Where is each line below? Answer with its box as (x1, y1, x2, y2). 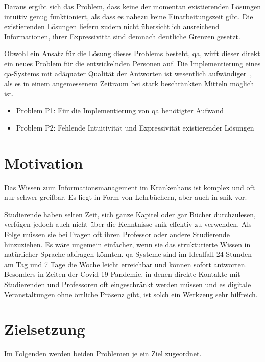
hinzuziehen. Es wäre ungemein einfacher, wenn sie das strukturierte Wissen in (4, 239, 251, 249)
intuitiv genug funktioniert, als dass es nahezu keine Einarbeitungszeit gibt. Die (4, 11, 253, 21)
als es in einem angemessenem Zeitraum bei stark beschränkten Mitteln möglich (4, 78, 254, 89)
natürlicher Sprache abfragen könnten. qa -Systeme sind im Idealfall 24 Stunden (4, 249, 252, 260)
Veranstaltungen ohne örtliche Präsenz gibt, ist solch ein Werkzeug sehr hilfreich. (4, 289, 258, 299)
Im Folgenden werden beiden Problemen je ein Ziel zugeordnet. (4, 348, 202, 359)
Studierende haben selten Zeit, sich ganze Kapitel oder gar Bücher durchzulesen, (4, 209, 256, 219)
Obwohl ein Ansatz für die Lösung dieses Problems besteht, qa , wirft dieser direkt (4, 48, 260, 59)
